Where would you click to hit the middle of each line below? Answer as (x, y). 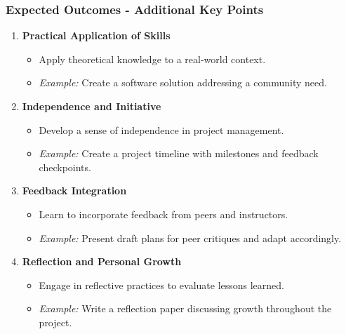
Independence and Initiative (92, 106)
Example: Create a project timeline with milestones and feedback (179, 153)
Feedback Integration (74, 191)
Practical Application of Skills (96, 35)
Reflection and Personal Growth (102, 261)
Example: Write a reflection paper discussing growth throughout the (185, 308)
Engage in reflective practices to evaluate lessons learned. (162, 285)
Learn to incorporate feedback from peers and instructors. (164, 214)
